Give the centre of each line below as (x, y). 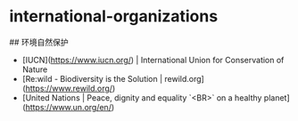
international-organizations (114, 16)
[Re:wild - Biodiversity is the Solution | (92, 78)
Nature (35, 69)
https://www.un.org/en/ (68, 107)
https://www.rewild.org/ (69, 88)
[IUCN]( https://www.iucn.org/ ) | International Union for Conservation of (153, 60)
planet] (277, 97)
